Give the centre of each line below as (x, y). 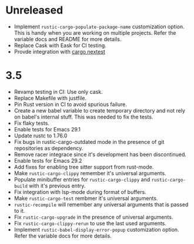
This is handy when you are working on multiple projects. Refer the (95, 32)
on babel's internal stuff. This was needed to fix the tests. (83, 117)
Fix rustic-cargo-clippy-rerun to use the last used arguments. (90, 223)
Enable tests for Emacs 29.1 (47, 129)
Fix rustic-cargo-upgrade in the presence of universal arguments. (93, 217)
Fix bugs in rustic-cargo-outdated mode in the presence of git (89, 141)
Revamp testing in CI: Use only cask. (58, 91)
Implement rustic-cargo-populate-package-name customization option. (99, 27)
